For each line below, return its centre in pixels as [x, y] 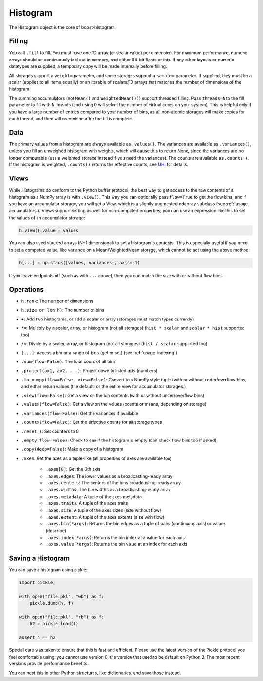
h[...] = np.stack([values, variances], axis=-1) [80, 263]
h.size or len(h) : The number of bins [63, 310]
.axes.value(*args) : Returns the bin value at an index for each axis [116, 544]
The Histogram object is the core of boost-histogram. [63, 27]
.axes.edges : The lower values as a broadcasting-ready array [109, 476]
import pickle [36, 583]
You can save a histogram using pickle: [48, 570]
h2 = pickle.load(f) [54, 624]
